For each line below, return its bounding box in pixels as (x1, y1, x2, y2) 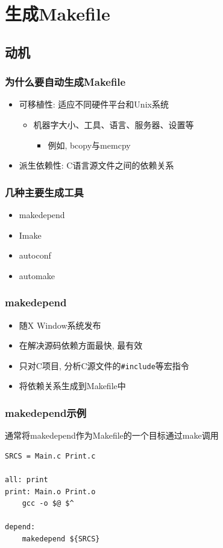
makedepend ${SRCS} (22, 534, 100, 543)
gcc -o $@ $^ (22, 499, 74, 508)
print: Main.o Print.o (5, 487, 96, 496)
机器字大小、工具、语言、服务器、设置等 (33, 118, 194, 131)
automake (19, 269, 55, 282)
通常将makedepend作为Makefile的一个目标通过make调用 (5, 429, 219, 442)
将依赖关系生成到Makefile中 (19, 379, 126, 392)
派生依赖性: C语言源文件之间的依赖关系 (19, 159, 174, 172)
